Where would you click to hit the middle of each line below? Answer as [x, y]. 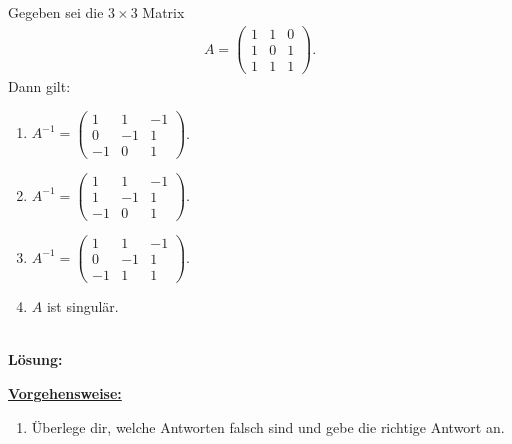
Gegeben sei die [56, 12]
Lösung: [35, 359]
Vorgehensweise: [65, 393]
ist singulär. [82, 306]
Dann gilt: [39, 86]
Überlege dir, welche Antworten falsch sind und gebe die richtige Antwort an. [268, 426]
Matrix [163, 12]
